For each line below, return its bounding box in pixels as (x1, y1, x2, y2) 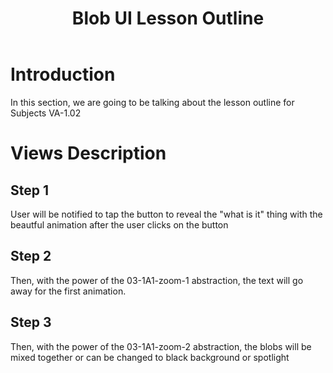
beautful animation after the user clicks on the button (10, 218, 229, 231)
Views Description (10, 142, 167, 165)
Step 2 (10, 248, 52, 265)
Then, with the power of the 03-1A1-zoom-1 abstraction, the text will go (10, 274, 304, 286)
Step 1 (10, 182, 50, 199)
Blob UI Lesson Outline (71, 7, 265, 30)
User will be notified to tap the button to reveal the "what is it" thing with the (10, 208, 323, 220)
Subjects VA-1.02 (10, 107, 82, 119)
